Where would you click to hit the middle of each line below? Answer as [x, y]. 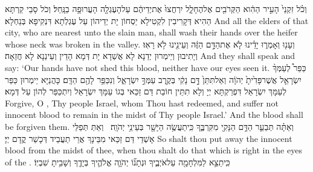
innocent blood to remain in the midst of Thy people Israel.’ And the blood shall [154, 115]
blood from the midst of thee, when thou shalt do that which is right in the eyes [153, 150]
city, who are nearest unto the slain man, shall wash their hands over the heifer [151, 32]
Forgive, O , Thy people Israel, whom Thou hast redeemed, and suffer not [142, 103]
